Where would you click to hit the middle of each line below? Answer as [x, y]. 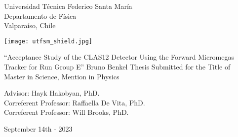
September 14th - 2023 [38, 129]
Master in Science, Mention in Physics [62, 76]
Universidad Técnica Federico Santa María [68, 6]
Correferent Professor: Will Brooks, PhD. [66, 112]
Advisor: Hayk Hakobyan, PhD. [52, 93]
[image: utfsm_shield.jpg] [48, 41]
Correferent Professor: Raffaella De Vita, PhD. [75, 102]
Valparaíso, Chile [30, 25]
